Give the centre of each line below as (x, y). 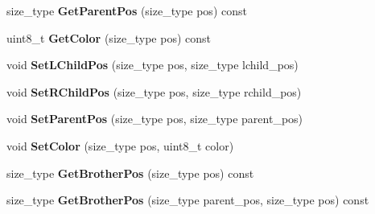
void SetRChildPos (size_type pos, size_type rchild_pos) (154, 91)
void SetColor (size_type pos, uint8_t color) (120, 145)
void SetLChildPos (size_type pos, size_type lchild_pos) (152, 65)
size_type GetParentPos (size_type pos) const (127, 10)
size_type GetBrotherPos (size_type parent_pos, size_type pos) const (188, 200)
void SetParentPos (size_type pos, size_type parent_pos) (155, 119)
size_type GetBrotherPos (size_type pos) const (130, 173)
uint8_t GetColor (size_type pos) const (109, 37)
